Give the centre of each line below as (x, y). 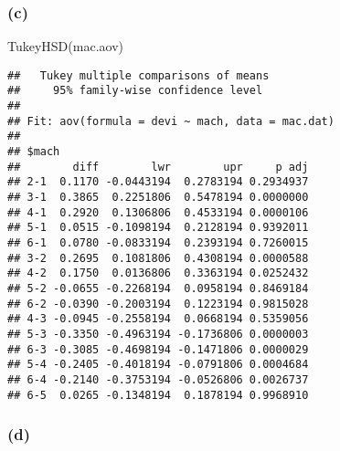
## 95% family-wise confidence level (135, 91)
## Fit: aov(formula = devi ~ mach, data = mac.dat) (171, 121)
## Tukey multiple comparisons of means (138, 75)
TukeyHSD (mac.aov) (65, 46)
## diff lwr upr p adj (158, 167)
